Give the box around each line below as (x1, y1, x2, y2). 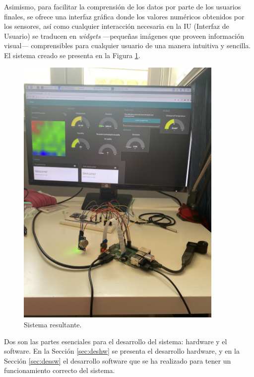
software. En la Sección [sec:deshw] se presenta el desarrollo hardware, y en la (4, 346, 240, 356)
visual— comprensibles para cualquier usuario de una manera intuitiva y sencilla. (4, 40, 251, 51)
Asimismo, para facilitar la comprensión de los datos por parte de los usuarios (4, 1, 241, 11)
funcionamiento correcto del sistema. (4, 365, 115, 376)
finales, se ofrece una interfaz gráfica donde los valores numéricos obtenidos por (4, 11, 245, 21)
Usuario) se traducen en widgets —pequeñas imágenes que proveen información (4, 30, 244, 41)
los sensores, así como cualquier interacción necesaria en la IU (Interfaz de (4, 21, 229, 31)
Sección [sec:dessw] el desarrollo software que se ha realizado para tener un (4, 355, 231, 366)
